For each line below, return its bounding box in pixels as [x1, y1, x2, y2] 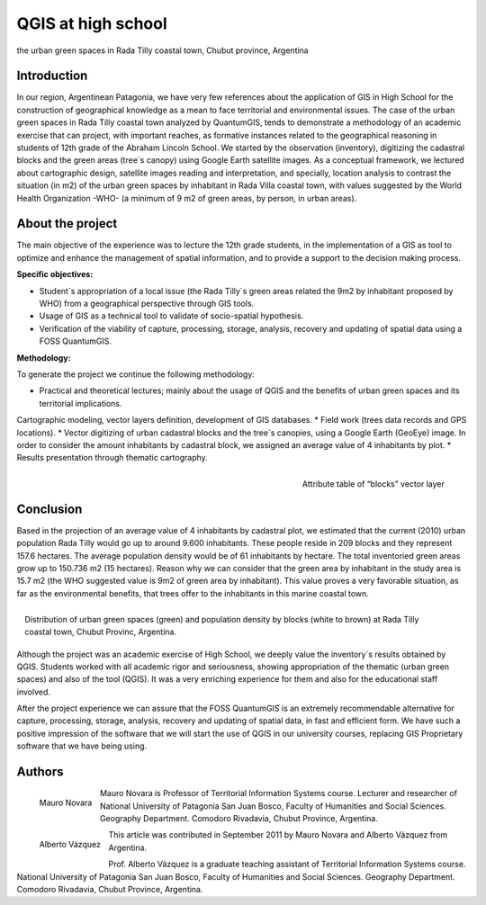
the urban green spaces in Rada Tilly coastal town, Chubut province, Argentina [16, 45, 310, 56]
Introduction [16, 68, 88, 84]
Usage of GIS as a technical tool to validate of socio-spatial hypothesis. [39, 310, 304, 321]
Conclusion [16, 501, 83, 516]
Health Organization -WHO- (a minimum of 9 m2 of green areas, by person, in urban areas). [16, 193, 357, 203]
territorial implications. [39, 398, 122, 408]
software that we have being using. [16, 740, 148, 751]
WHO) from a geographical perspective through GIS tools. [39, 298, 255, 309]
